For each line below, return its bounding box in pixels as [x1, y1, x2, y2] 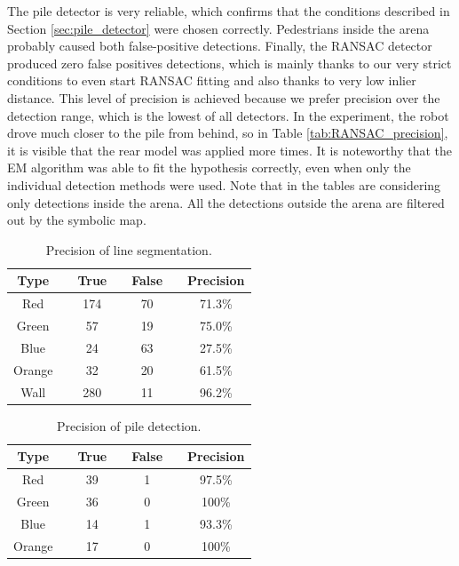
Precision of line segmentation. [45, 240, 212, 259]
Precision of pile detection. [57, 416, 202, 434]
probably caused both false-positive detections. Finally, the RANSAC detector [7, 36, 432, 55]
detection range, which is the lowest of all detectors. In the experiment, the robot [7, 106, 449, 124]
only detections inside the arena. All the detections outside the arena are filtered [7, 193, 445, 211]
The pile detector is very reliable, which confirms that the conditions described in [7, 2, 450, 20]
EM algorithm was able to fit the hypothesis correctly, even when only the [7, 158, 411, 177]
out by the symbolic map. [7, 211, 146, 229]
